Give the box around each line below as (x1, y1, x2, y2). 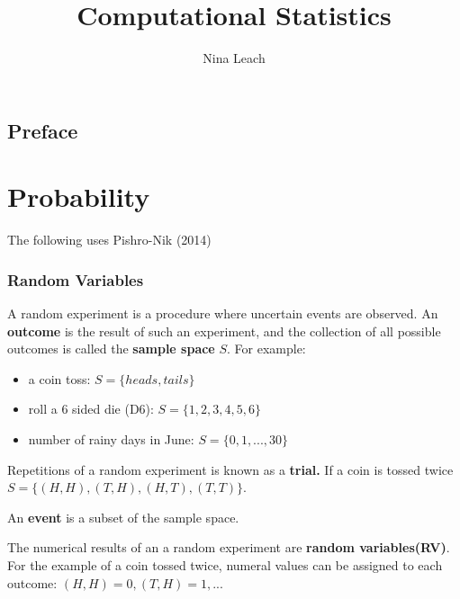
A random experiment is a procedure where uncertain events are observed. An (7, 304, 438, 323)
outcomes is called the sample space (7, 339, 215, 358)
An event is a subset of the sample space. (7, 507, 239, 526)
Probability (7, 178, 150, 215)
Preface (7, 116, 78, 144)
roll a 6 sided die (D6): (28, 399, 154, 418)
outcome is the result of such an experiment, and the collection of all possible (7, 321, 441, 340)
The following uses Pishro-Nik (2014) (7, 230, 212, 249)
